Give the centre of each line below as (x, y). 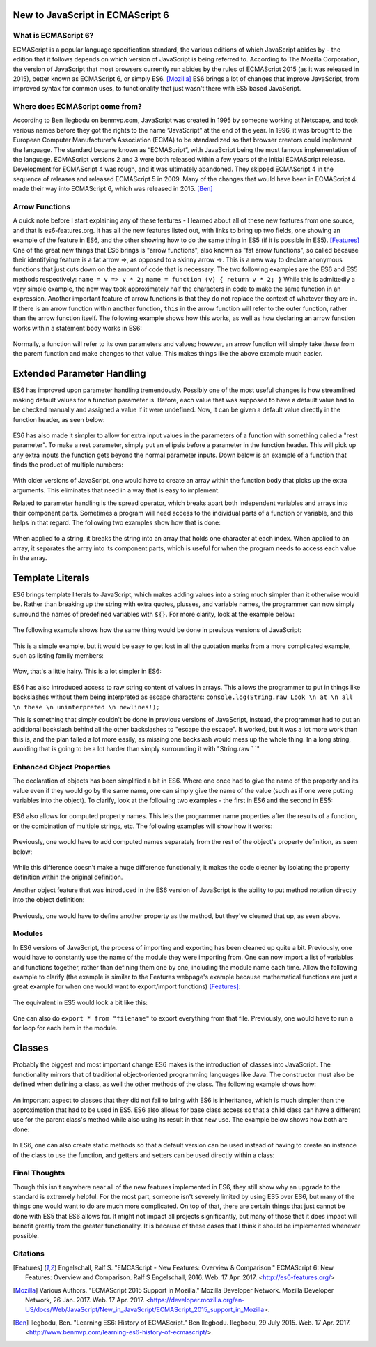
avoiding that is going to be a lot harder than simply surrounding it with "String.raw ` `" (136, 749)
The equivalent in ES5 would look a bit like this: (80, 1002)
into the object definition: (49, 900)
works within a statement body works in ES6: (78, 328)
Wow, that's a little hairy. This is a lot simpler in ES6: (87, 671)
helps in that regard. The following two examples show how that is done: (117, 522)
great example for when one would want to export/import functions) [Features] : (127, 986)
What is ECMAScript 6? (53, 36)
